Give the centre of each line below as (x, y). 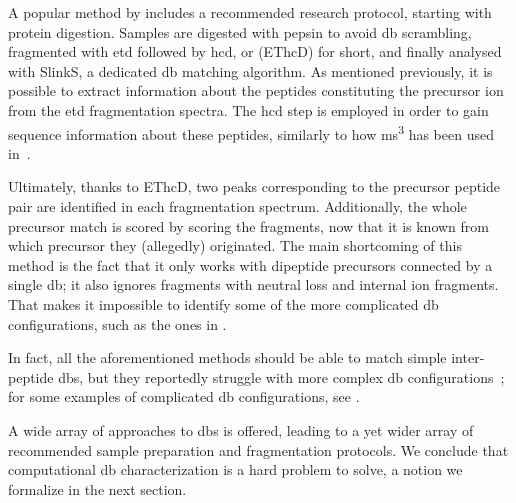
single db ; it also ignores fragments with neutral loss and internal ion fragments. (253, 284)
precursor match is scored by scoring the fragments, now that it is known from (248, 225)
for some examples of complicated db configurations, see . (184, 396)
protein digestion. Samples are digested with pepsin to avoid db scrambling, (240, 31)
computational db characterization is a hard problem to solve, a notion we (235, 469)
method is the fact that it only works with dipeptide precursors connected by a (250, 264)
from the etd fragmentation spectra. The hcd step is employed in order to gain (248, 109)
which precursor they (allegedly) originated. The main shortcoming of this (235, 245)
